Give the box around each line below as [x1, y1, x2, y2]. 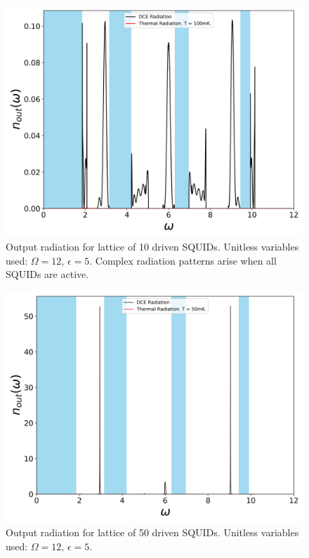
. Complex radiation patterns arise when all [89, 253, 277, 267]
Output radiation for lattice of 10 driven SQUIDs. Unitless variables [6, 239, 299, 254]
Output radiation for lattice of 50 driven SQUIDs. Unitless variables [6, 525, 299, 540]
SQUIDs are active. [6, 267, 89, 281]
